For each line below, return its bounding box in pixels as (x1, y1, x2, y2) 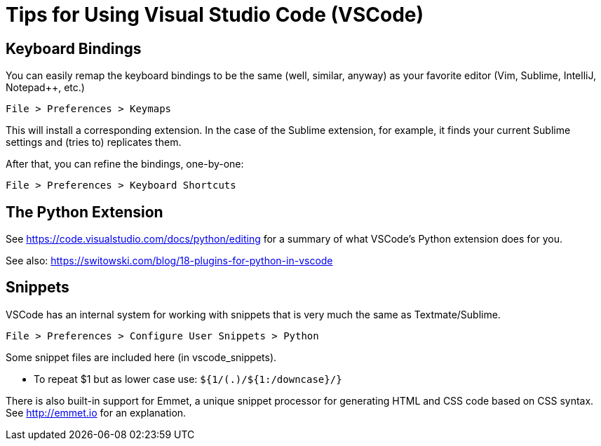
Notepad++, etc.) (6, 81, 85, 94)
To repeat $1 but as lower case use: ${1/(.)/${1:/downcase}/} (34, 372, 342, 385)
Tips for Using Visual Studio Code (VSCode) (6, 3, 424, 27)
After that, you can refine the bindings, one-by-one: (6, 158, 244, 170)
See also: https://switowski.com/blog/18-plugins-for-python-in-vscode (6, 255, 333, 267)
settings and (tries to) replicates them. (6, 136, 182, 149)
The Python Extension (6, 203, 163, 221)
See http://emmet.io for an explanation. (6, 406, 187, 419)
